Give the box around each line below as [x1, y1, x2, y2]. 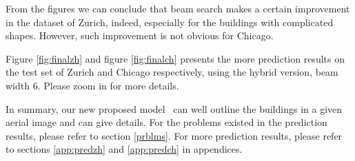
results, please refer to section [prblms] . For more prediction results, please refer [6, 128, 343, 142]
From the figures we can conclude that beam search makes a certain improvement [6, 1, 350, 15]
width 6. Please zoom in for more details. [6, 78, 179, 92]
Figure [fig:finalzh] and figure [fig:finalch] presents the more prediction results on [6, 51, 345, 65]
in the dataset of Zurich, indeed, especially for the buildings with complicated [6, 14, 334, 29]
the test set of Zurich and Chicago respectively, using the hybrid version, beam [6, 65, 338, 79]
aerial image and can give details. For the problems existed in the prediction [6, 115, 327, 129]
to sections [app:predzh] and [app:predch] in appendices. [6, 142, 243, 156]
